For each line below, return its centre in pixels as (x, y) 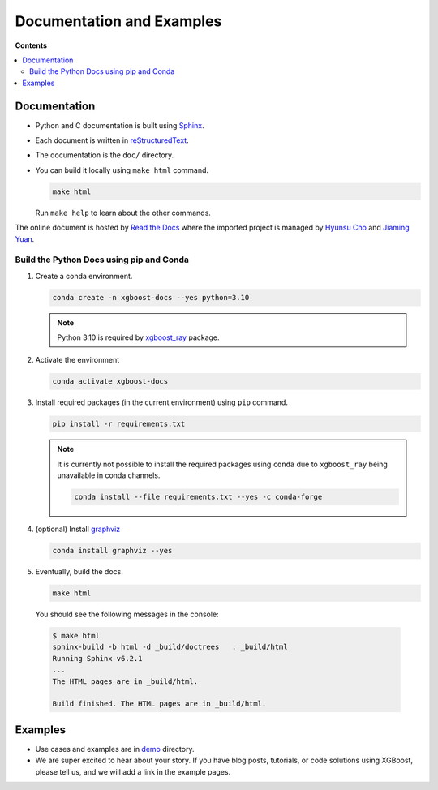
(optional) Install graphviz (78, 529)
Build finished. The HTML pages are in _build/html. (159, 704)
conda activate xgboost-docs (110, 382)
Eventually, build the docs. (79, 572)
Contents (31, 45)
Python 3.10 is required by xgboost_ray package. (138, 337)
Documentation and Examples (118, 21)
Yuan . (25, 238)
